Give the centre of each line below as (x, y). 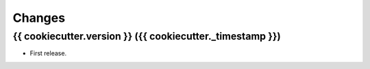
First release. (48, 53)
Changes (39, 18)
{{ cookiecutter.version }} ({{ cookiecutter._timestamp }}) (147, 36)
